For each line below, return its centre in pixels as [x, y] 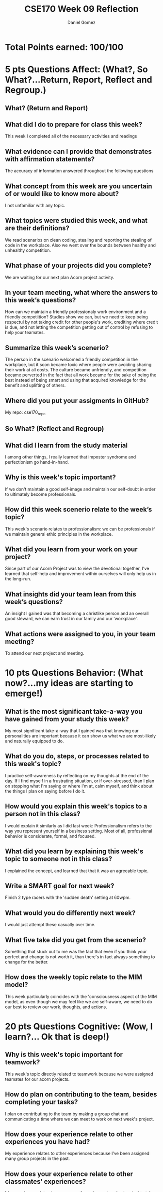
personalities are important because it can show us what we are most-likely [81, 736]
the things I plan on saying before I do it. [45, 791]
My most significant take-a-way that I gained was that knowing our [72, 731]
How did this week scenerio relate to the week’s [79, 510]
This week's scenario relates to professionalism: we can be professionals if [80, 529]
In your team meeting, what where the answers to [81, 292]
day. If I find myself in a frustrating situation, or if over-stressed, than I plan [80, 781]
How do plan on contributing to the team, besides [81, 1095]
